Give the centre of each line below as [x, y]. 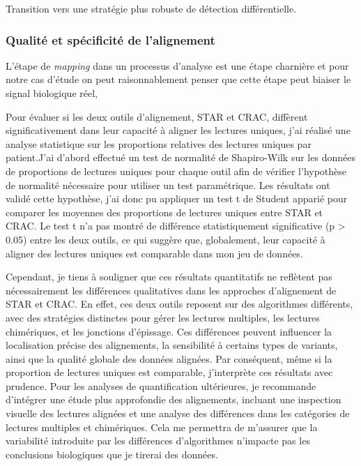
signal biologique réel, [52, 93]
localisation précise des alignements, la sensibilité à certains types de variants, [172, 345]
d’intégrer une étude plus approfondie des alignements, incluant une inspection [174, 399]
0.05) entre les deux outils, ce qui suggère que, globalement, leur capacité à [166, 239]
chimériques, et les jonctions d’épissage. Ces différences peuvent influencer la [169, 331]
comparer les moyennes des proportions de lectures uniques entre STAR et [164, 212]
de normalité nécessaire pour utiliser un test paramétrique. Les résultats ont [168, 185]
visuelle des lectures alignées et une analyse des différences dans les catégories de [178, 413]
